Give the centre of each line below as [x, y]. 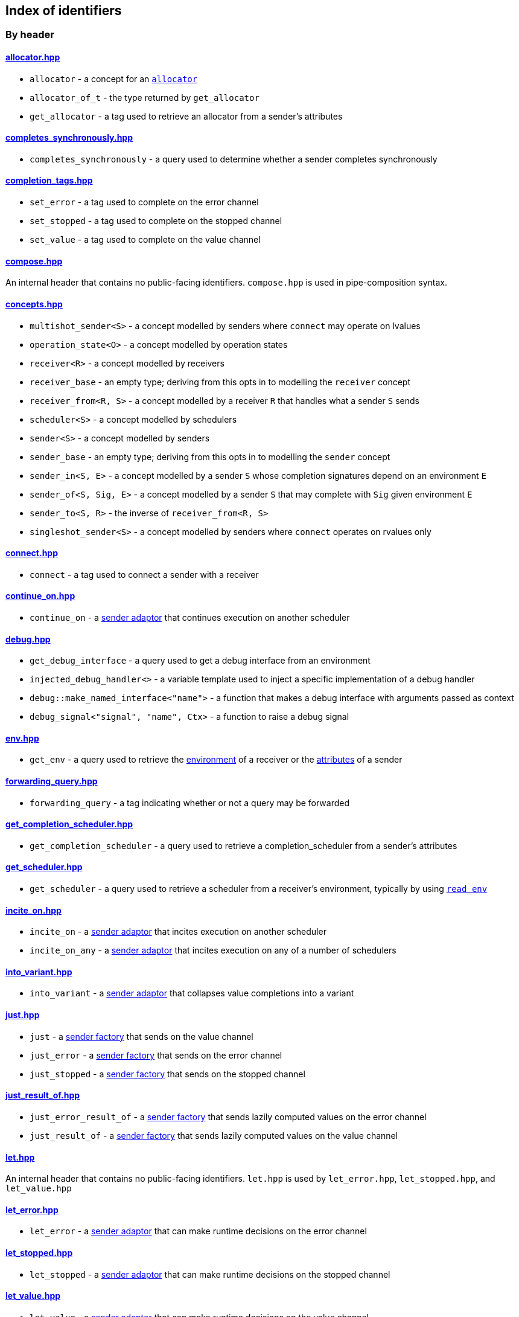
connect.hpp [32, 553]
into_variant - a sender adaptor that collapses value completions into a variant [192, 993]
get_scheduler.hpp [44, 867]
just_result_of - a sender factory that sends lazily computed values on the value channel [214, 1135]
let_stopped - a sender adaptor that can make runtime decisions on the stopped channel [210, 1274]
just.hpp [23, 1015]
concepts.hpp [34, 304]
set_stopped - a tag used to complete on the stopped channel [156, 221]
